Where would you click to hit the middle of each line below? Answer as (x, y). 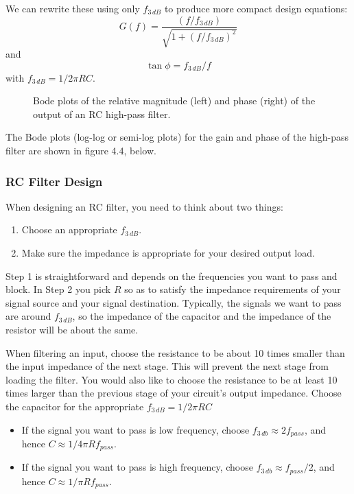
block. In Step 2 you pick (58, 289)
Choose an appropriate (69, 230)
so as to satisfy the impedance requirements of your (233, 289)
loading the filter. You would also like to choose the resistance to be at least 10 (172, 379)
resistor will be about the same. (72, 329)
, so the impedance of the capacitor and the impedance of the (202, 316)
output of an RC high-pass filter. (102, 114)
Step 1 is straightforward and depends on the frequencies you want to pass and (172, 275)
